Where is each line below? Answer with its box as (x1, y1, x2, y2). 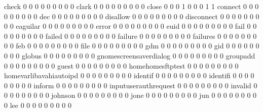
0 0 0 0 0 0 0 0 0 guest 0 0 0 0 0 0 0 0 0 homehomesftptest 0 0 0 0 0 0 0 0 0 (4, 60, 239, 71)
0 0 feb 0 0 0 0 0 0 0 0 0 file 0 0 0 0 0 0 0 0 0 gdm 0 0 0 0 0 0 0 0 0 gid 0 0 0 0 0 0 (4, 40, 259, 51)
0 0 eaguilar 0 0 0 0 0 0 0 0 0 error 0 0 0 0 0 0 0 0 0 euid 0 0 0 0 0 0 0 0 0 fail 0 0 (4, 21, 257, 31)
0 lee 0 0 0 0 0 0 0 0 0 (4, 99, 71, 110)
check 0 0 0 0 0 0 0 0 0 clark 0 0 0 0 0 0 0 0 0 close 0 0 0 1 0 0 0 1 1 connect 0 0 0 (4, 1, 259, 11)
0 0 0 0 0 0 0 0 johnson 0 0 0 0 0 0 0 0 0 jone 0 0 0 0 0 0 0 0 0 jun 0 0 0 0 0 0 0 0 (4, 90, 257, 100)
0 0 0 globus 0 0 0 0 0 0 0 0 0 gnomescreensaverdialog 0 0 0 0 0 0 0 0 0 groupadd (4, 50, 255, 61)
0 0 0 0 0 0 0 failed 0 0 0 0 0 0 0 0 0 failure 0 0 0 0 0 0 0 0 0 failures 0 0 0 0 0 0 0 (4, 30, 257, 41)
